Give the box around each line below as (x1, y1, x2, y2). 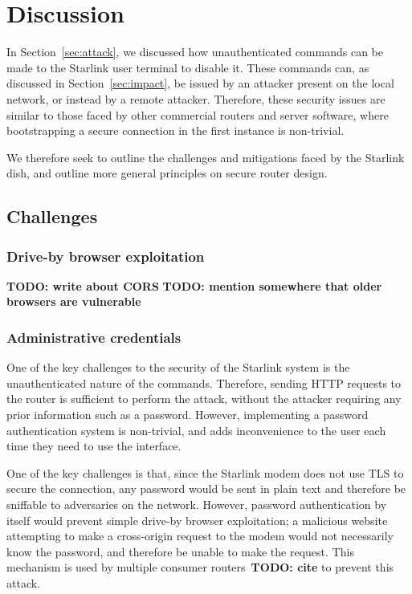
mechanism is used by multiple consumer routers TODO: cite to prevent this (6, 559, 394, 576)
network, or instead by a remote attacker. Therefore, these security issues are (6, 90, 385, 107)
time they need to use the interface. (6, 437, 182, 454)
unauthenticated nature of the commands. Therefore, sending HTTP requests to (6, 374, 402, 391)
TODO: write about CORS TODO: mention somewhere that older (6, 277, 382, 294)
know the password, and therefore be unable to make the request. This (6, 543, 354, 559)
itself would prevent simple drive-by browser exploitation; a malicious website (6, 511, 388, 528)
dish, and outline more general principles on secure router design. (6, 165, 328, 181)
